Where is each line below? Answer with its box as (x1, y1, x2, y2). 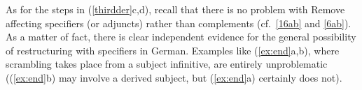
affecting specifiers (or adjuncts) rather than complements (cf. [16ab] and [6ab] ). (6, 15, 351, 30)
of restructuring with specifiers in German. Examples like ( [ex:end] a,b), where (6, 43, 340, 57)
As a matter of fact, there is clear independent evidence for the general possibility (6, 29, 356, 44)
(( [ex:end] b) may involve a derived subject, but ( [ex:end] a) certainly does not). (6, 70, 342, 84)
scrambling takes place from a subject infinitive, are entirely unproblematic (6, 57, 328, 71)
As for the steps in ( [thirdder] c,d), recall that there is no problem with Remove (6, 2, 345, 16)
